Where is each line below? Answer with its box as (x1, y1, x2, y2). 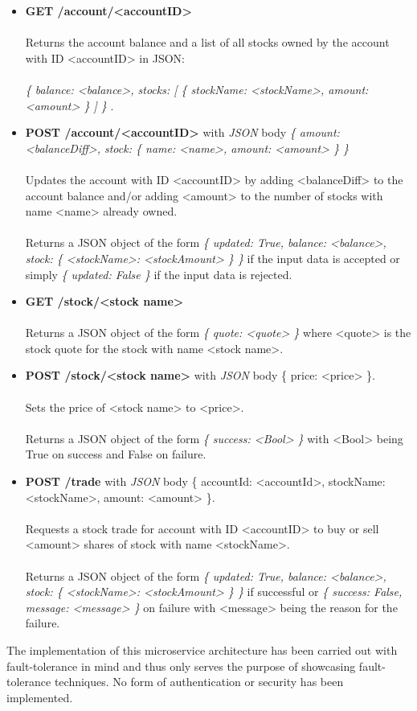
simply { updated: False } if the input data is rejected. (25, 265, 292, 282)
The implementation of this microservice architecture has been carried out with (6, 641, 398, 658)
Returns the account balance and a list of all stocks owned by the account (25, 34, 390, 51)
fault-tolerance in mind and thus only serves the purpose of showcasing (6, 657, 356, 674)
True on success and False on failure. (25, 446, 206, 462)
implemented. (6, 688, 73, 705)
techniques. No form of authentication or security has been (54, 673, 344, 690)
